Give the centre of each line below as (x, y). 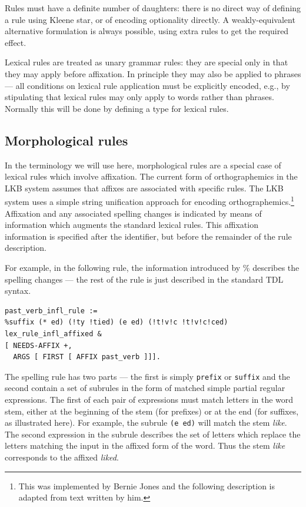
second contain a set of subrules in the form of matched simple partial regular (145, 388)
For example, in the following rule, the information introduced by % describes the (152, 267)
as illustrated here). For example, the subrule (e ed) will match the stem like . (146, 423)
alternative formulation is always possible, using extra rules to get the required (147, 31)
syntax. (18, 291)
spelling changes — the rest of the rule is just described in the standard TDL (144, 279)
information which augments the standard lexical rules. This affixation (132, 225)
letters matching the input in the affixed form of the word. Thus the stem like (145, 445)
